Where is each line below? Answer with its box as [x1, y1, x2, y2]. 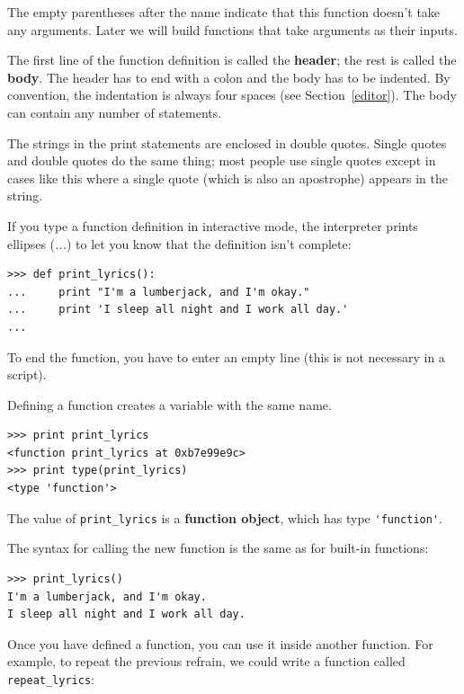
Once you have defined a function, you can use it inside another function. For [7, 634, 433, 653]
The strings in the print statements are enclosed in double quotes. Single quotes [7, 133, 447, 152]
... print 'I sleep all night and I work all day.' [7, 303, 349, 316]
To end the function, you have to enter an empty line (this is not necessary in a [7, 347, 445, 366]
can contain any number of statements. [7, 102, 222, 121]
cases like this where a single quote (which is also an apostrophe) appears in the [7, 168, 448, 187]
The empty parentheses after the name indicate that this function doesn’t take [7, 3, 441, 21]
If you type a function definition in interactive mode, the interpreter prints [7, 216, 418, 235]
